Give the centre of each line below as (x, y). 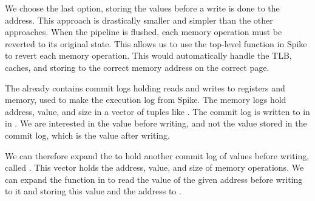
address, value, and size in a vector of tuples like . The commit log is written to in (157, 111)
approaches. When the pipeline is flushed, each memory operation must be (144, 32)
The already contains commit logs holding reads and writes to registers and (145, 87)
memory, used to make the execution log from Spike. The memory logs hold (146, 100)
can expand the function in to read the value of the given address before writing (154, 179)
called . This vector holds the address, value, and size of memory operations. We (154, 167)
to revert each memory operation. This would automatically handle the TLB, (148, 55)
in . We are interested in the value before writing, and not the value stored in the (156, 123)
